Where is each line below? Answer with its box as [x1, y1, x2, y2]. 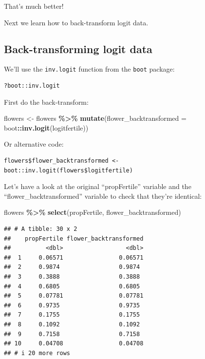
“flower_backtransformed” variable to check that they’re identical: [4, 190, 202, 201]
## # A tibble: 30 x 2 [4, 225, 77, 232]
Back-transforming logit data [4, 41, 152, 56]
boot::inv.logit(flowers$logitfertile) [4, 167, 133, 174]
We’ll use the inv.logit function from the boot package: [4, 64, 175, 74]
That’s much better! [4, 1, 64, 11]
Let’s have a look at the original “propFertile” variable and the [4, 181, 191, 191]
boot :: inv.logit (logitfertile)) [4, 122, 89, 132]
